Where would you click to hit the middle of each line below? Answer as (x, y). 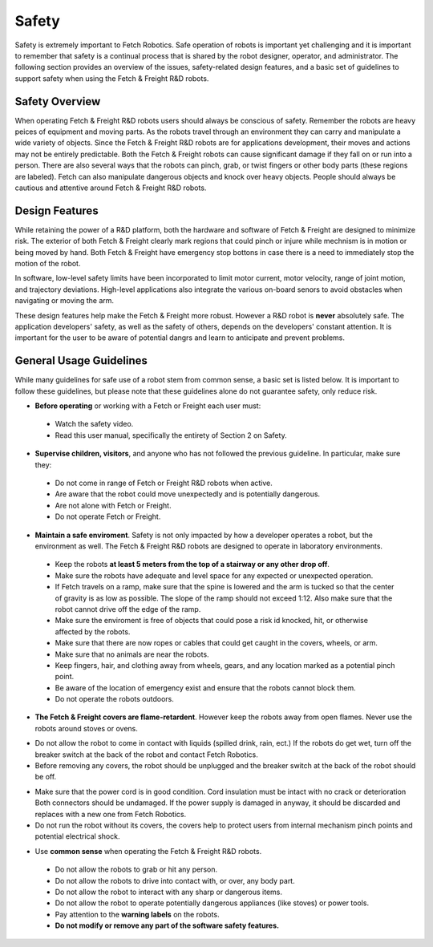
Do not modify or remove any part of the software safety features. (167, 925)
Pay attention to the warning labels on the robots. (137, 914)
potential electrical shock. (77, 836)
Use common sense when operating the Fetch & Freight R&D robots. (148, 851)
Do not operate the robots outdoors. (114, 699)
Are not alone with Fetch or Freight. (113, 505)
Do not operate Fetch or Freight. (108, 516)
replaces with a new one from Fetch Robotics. (111, 814)
